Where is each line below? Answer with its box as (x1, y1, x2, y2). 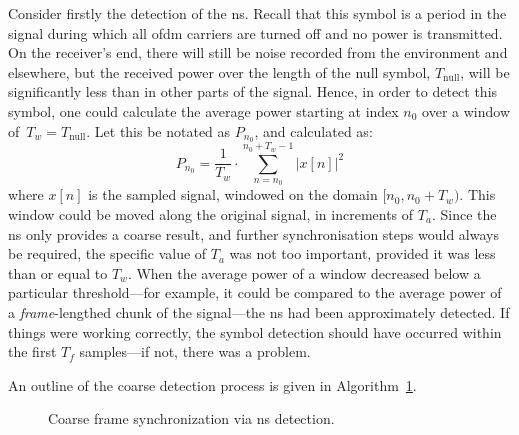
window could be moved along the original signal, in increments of (8, 204, 414, 225)
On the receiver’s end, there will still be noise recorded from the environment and (8, 42, 508, 63)
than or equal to (8, 262, 108, 283)
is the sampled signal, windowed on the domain (88, 184, 378, 205)
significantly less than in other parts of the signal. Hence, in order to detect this (8, 81, 498, 102)
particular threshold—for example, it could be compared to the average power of (8, 282, 502, 303)
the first (8, 341, 57, 362)
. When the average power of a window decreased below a (127, 262, 481, 283)
